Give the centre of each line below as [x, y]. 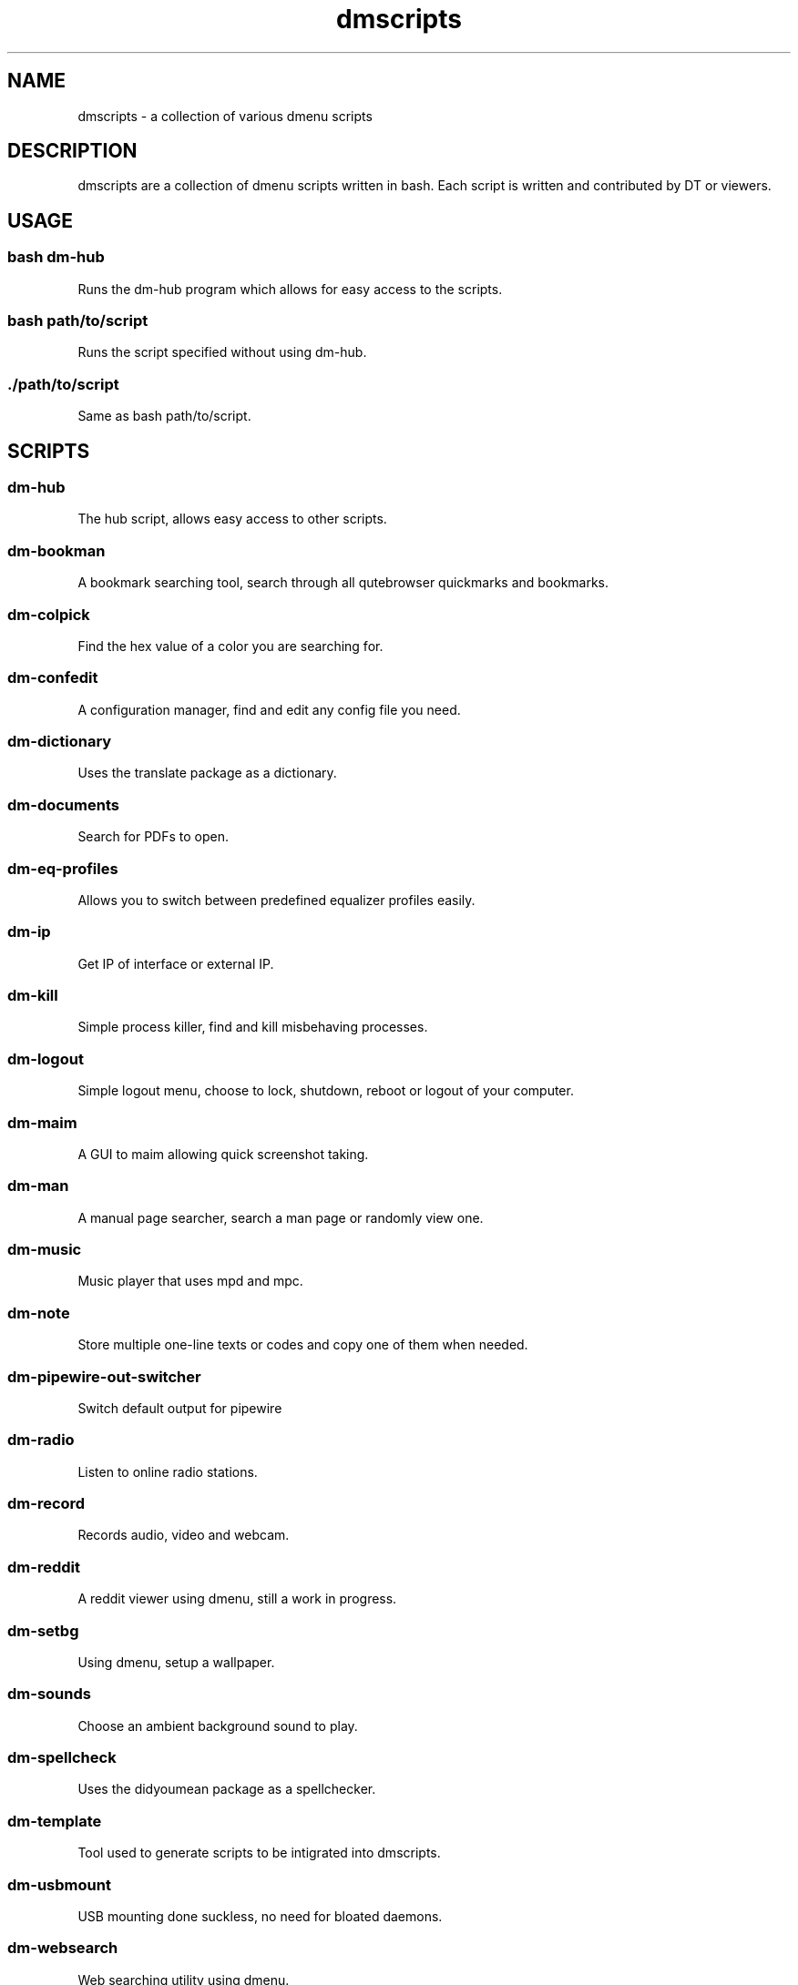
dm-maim [42, 1122]
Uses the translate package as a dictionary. [207, 773]
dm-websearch [63, 1948]
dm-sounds [49, 1694]
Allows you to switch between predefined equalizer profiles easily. [276, 900]
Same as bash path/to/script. [164, 416]
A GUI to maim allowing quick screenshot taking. [223, 1154]
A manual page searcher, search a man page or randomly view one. [281, 1217]
